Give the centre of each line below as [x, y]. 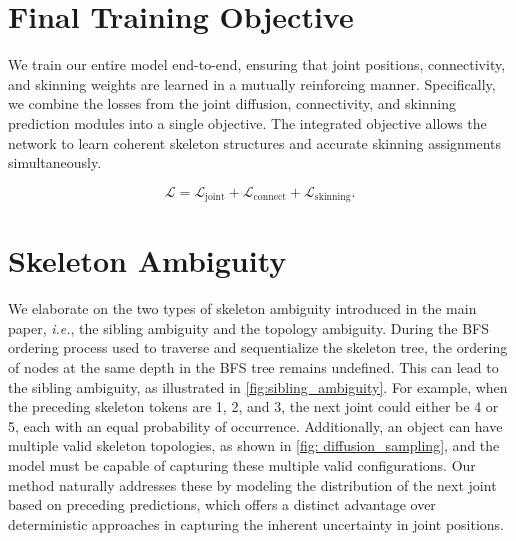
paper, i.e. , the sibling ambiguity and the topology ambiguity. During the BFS [248, 327]
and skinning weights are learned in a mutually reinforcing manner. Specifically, [252, 83]
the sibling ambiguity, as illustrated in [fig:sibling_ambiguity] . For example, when [258, 386]
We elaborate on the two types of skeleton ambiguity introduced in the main [242, 308]
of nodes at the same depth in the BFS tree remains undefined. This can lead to [253, 367]
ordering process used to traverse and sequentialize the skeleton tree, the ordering [258, 347]
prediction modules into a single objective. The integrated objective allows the [247, 122]
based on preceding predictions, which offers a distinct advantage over [222, 504]
